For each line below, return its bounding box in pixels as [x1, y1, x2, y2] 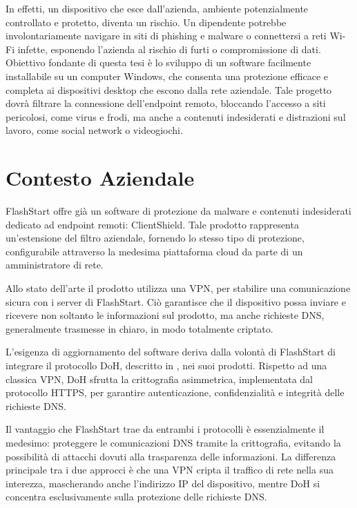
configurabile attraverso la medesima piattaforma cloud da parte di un [6, 244, 303, 258]
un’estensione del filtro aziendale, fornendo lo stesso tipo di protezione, [6, 231, 305, 245]
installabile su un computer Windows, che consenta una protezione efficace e [6, 68, 329, 83]
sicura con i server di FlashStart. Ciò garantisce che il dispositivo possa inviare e [6, 294, 346, 309]
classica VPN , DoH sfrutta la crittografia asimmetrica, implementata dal [6, 371, 313, 386]
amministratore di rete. [6, 257, 104, 272]
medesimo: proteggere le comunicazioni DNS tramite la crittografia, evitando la [6, 435, 341, 449]
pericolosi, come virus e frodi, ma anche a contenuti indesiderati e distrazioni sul [6, 109, 346, 124]
